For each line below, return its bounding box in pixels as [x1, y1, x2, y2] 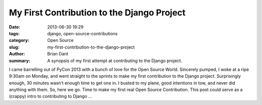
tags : [9, 30, 20, 36]
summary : [9, 58, 31, 64]
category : [9, 38, 30, 43]
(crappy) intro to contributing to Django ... [9, 93, 92, 99]
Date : [9, 24, 20, 30]
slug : [9, 44, 19, 50]
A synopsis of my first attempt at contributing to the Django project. [47, 58, 182, 64]
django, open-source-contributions [47, 30, 118, 36]
